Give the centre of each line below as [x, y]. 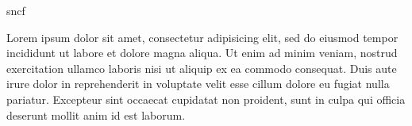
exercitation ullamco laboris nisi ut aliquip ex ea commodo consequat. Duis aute [202, 68]
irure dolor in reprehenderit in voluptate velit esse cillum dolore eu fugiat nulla [198, 84]
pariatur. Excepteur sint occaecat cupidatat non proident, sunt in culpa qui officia [206, 99]
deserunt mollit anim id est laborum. [96, 115]
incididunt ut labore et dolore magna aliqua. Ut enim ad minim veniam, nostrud [202, 53]
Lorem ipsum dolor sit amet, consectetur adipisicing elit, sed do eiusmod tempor [202, 37]
